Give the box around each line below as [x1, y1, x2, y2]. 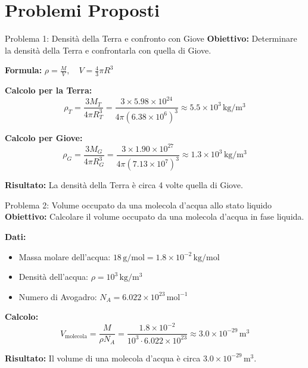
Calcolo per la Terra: [5, 84, 92, 96]
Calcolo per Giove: [5, 131, 83, 144]
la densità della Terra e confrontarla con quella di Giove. [5, 43, 211, 56]
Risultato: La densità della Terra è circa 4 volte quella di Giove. [5, 179, 243, 191]
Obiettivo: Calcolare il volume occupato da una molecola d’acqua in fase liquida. [5, 210, 304, 223]
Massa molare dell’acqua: [18, 250, 111, 263]
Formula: [5, 64, 42, 76]
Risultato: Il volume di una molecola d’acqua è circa [5, 351, 201, 364]
